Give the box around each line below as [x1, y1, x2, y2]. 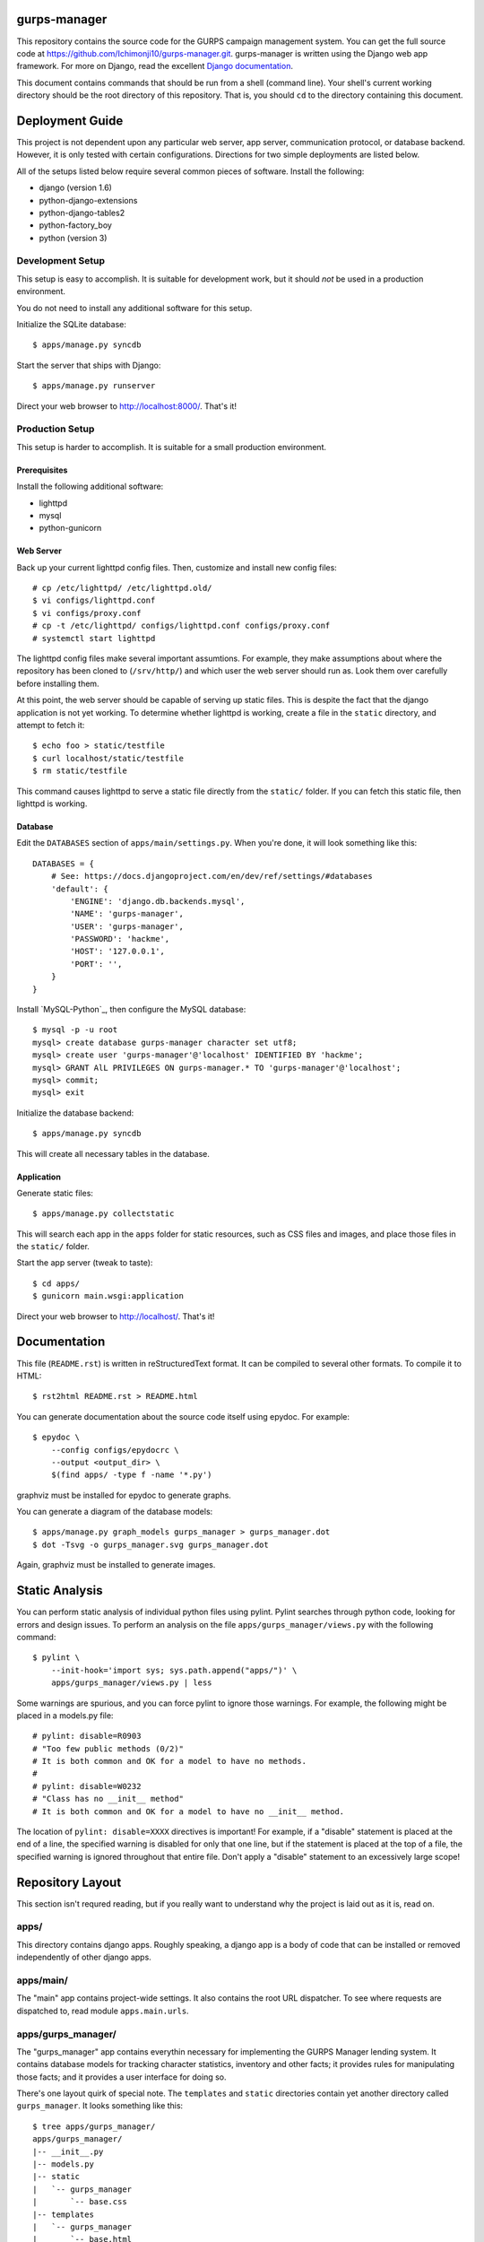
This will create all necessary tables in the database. [16, 1148, 211, 1159]
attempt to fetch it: [16, 719, 85, 730]
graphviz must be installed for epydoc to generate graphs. [16, 1490, 232, 1500]
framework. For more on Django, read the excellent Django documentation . [16, 61, 293, 72]
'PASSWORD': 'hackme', [70, 934, 170, 944]
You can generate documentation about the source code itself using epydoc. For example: [16, 1411, 350, 1421]
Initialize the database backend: [16, 1108, 134, 1118]
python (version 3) [39, 232, 108, 243]
